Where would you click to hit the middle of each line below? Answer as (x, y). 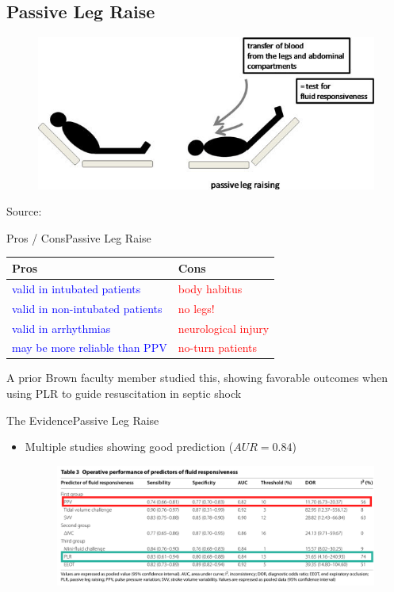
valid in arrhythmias (61, 328)
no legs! (196, 308)
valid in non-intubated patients (87, 308)
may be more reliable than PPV (90, 348)
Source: (24, 211)
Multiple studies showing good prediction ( (129, 447)
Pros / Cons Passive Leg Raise (79, 237)
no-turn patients (218, 348)
